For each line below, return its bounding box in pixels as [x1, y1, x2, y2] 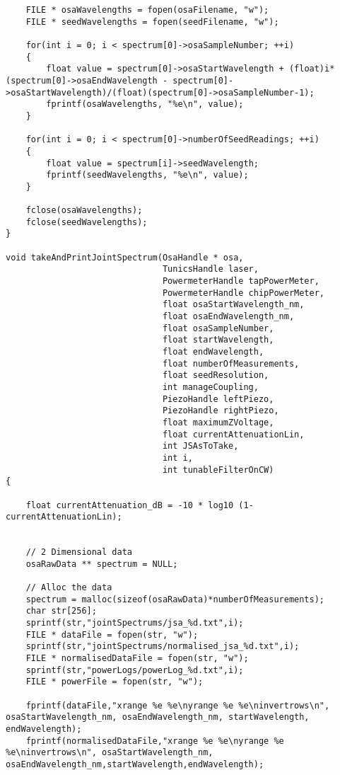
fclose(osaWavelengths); [25, 205, 143, 216]
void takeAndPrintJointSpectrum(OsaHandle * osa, [6, 252, 244, 263]
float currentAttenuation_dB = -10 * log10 [25, 500, 234, 510]
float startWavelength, [162, 335, 274, 345]
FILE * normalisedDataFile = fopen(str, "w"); [25, 653, 249, 664]
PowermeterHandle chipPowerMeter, [162, 287, 325, 298]
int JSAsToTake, [162, 441, 239, 452]
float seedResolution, [162, 370, 269, 381]
